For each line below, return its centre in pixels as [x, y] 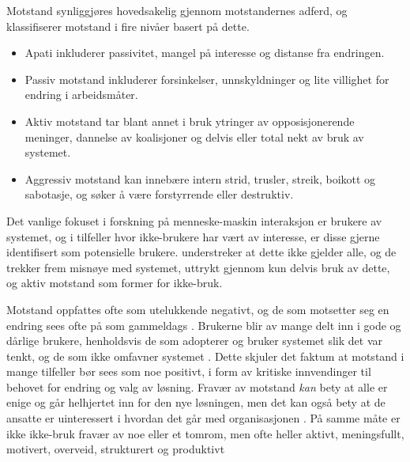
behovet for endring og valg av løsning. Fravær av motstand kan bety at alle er [197, 386]
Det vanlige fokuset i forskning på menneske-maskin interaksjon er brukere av [194, 220]
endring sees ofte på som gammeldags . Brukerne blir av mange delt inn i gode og [204, 325]
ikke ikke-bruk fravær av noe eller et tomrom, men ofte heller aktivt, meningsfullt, [205, 433]
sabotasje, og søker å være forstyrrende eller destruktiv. [159, 194]
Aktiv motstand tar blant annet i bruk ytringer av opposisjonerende [190, 121]
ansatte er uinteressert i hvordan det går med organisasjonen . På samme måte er [203, 418]
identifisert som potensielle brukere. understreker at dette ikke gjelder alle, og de [201, 252]
